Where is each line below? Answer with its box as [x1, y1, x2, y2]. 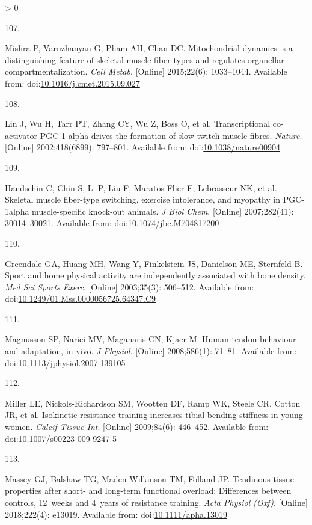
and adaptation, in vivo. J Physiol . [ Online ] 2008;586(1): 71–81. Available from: [5, 345, 297, 357]
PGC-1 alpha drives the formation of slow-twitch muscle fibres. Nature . [40, 129, 302, 141]
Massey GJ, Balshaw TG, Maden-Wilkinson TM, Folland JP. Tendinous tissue [5, 472, 294, 485]
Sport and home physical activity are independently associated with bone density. [5, 269, 306, 281]
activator [5, 129, 38, 141]
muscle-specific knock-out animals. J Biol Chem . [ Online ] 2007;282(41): [32, 204, 294, 217]
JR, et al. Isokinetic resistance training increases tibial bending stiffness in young [5, 408, 303, 421]
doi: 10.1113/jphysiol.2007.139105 [5, 356, 126, 369]
